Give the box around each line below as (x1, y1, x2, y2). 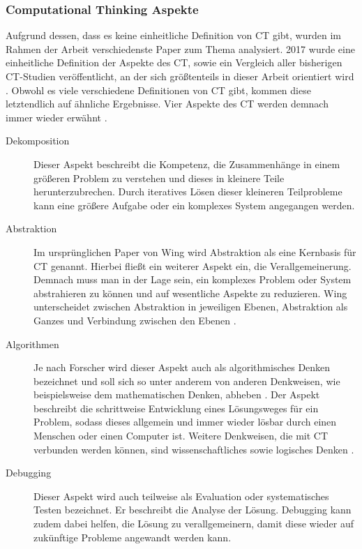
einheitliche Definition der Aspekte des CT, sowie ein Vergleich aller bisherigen (6, 55, 342, 70)
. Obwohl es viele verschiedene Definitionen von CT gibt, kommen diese (6, 82, 311, 97)
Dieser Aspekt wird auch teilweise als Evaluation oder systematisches (33, 488, 329, 503)
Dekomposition (6, 133, 70, 148)
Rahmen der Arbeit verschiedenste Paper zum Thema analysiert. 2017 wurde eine (6, 41, 355, 56)
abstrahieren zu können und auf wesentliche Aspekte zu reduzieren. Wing (33, 285, 347, 300)
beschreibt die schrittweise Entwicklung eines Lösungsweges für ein (33, 400, 319, 415)
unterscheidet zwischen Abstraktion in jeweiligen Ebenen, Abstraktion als (33, 299, 348, 314)
